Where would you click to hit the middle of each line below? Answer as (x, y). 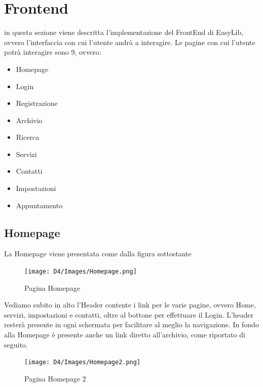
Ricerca (28, 137)
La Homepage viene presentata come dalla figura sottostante (98, 254)
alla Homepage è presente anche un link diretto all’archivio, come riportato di (125, 335)
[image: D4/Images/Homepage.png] (81, 272)
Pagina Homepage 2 (55, 378)
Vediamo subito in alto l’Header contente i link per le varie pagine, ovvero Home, (130, 305)
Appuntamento (39, 205)
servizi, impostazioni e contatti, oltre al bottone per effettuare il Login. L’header (129, 314)
